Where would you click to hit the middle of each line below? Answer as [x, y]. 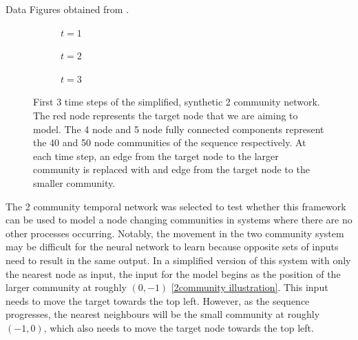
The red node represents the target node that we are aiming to [166, 115]
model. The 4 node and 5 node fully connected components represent [179, 129]
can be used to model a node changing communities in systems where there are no [179, 220]
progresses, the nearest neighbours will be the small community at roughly [163, 314]
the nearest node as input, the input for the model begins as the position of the [173, 273]
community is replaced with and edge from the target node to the [171, 169]
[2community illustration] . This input [250, 287]
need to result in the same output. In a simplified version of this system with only [178, 260]
